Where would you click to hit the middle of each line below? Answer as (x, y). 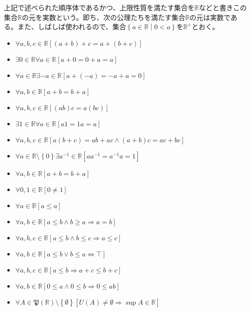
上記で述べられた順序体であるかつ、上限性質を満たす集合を (99, 7)
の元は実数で (210, 17)
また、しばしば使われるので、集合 (72, 27)
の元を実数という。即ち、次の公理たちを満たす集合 (104, 17)
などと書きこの (223, 7)
